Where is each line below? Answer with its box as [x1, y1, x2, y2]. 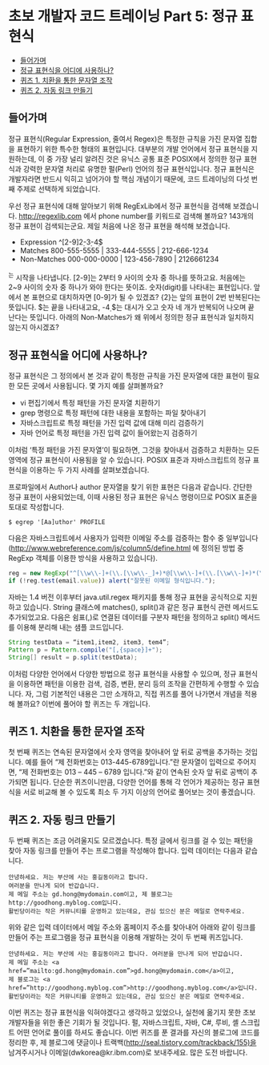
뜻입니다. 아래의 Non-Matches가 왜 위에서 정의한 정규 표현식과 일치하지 [29, 313, 255, 322]
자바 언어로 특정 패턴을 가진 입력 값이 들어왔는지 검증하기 [19, 428, 198, 438]
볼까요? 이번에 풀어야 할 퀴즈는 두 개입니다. [16, 699, 151, 708]
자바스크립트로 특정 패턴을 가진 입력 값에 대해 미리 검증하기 [19, 418, 204, 428]
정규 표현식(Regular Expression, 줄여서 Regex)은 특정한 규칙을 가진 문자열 [8, 134, 243, 143]
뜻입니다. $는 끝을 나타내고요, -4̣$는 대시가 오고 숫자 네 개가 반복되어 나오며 [8, 302, 247, 313]
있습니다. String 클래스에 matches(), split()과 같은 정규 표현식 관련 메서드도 [22, 602, 259, 611]
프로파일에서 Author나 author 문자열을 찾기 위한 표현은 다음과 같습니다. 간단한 [8, 482, 253, 492]
